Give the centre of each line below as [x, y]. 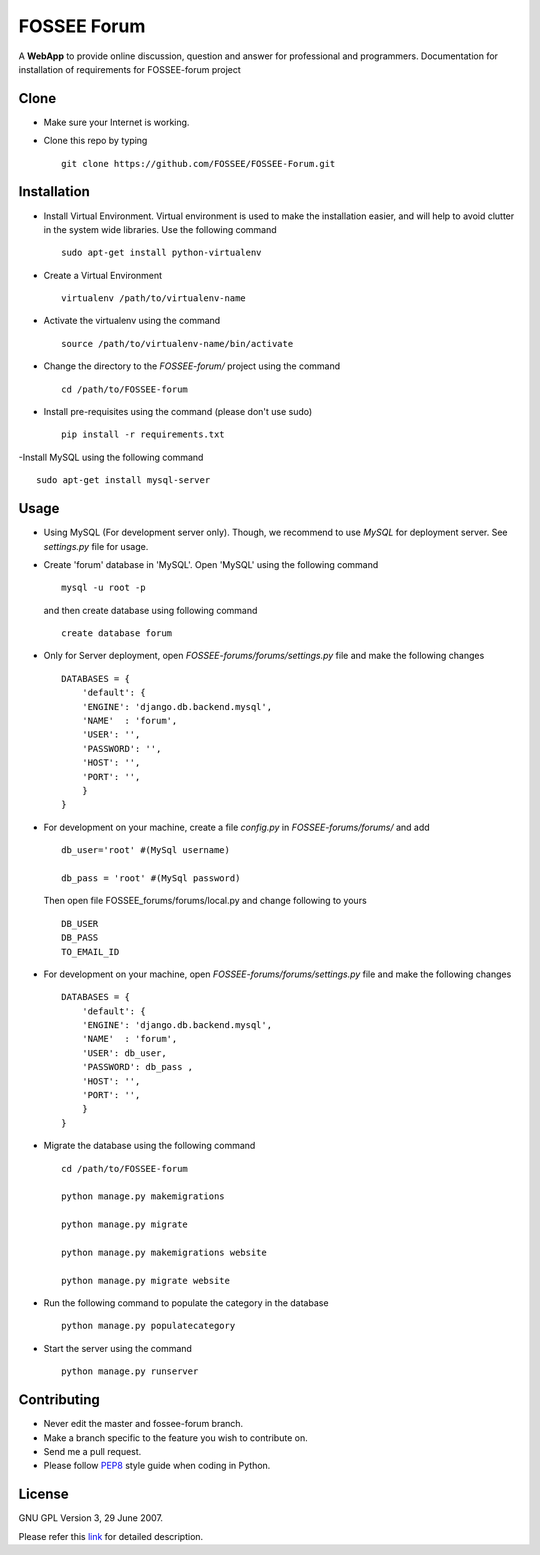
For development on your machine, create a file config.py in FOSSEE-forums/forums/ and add [236, 827]
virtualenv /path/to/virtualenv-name [154, 298]
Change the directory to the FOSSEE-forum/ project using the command [192, 366]
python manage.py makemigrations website [164, 1252]
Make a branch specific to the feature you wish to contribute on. [176, 1437]
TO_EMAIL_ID [90, 951]
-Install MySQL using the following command [111, 457]
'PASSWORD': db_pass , [137, 1067]
